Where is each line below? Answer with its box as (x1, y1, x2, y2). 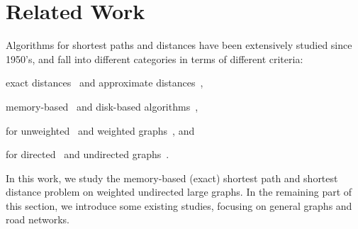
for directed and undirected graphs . (6, 147, 169, 162)
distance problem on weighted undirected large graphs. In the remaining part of (6, 184, 352, 199)
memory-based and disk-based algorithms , (6, 99, 198, 113)
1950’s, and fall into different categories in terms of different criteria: (6, 51, 303, 66)
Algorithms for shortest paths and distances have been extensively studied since (6, 38, 352, 52)
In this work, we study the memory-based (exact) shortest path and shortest (6, 170, 338, 185)
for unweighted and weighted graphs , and (6, 123, 195, 138)
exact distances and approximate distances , (6, 75, 203, 90)
